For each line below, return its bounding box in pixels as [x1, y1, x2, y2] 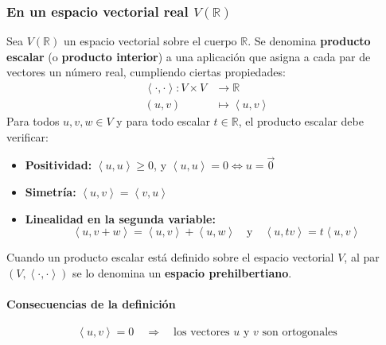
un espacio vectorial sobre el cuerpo [63, 33, 237, 49]
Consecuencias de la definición [6, 296, 176, 312]
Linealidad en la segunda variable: [25, 210, 216, 227]
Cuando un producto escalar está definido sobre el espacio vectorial [6, 249, 334, 266]
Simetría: [25, 184, 76, 200]
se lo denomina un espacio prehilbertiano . [72, 264, 292, 281]
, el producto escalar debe [238, 113, 364, 130]
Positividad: [25, 157, 92, 173]
